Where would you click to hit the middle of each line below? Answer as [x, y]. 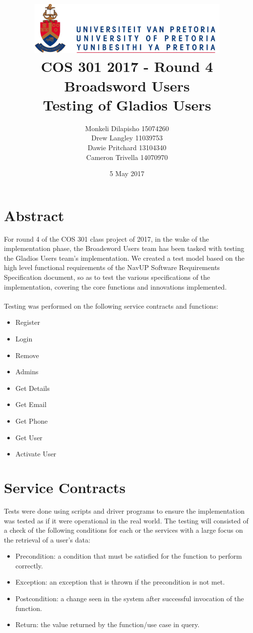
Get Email [31, 404]
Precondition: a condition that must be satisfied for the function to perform [129, 556]
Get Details [32, 388]
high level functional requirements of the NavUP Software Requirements [112, 267]
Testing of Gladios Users [127, 104]
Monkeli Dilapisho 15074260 [127, 128]
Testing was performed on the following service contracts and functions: [111, 305]
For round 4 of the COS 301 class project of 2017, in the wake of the [106, 238]
